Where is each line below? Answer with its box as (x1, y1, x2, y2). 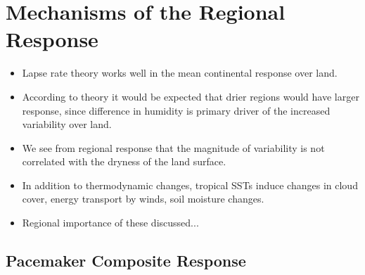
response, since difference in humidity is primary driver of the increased (22, 103, 331, 117)
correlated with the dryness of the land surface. (22, 154, 226, 169)
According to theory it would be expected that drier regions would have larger (22, 89, 359, 103)
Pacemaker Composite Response (6, 250, 246, 271)
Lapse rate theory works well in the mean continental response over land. (22, 65, 338, 80)
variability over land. (22, 117, 112, 132)
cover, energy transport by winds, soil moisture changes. (22, 191, 264, 206)
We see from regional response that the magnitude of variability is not (22, 140, 325, 155)
